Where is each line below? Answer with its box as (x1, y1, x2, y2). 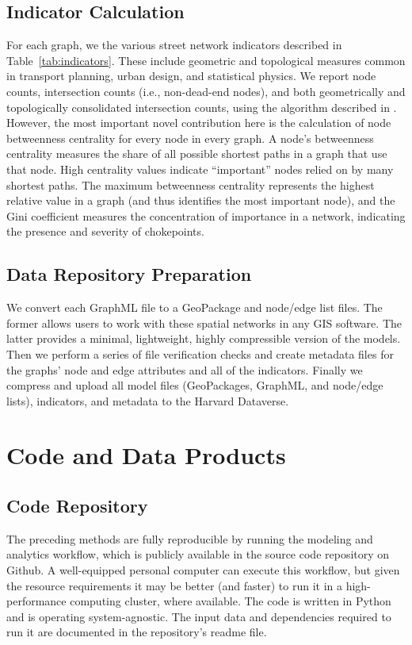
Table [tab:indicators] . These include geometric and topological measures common (6, 52, 406, 68)
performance (6, 593, 67, 609)
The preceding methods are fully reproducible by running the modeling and (6, 530, 373, 547)
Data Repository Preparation (6, 262, 252, 286)
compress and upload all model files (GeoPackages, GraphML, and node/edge (6, 377, 383, 394)
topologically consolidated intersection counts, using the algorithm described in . (6, 98, 397, 115)
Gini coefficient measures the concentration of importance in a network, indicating (6, 207, 406, 224)
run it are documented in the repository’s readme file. (6, 624, 267, 640)
